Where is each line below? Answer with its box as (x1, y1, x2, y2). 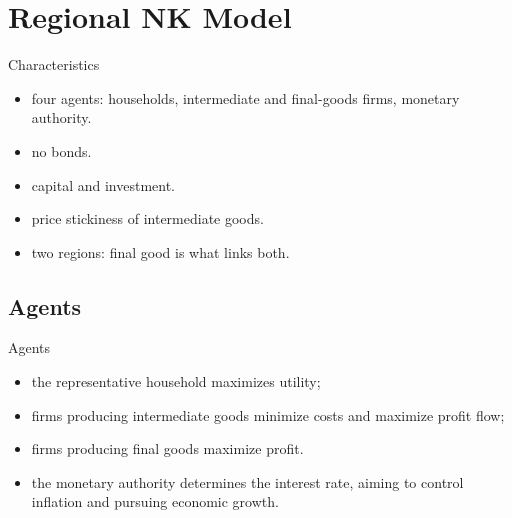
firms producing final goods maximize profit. (31, 438, 304, 459)
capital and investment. (31, 174, 175, 195)
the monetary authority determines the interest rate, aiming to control (31, 471, 464, 492)
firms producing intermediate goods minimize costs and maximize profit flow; (31, 404, 505, 425)
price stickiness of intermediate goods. (31, 208, 264, 229)
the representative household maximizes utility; (31, 371, 321, 392)
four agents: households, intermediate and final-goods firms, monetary (31, 87, 460, 108)
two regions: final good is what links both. (31, 241, 290, 262)
